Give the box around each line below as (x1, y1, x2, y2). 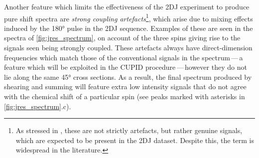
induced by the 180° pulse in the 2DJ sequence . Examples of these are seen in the (4, 22, 253, 33)
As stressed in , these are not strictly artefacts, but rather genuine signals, (15, 125, 243, 136)
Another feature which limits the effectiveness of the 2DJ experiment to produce (4, 1, 250, 11)
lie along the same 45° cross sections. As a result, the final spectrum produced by (4, 71, 252, 82)
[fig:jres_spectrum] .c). (4, 101, 71, 111)
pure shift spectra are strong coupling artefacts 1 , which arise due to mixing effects (4, 11, 253, 23)
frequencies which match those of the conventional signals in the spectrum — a (4, 52, 243, 62)
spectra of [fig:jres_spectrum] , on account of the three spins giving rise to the (4, 32, 241, 43)
